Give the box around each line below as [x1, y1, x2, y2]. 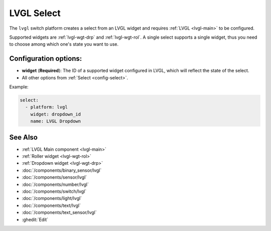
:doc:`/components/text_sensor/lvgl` [22, 209, 97, 215]
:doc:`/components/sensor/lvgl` [22, 174, 87, 180]
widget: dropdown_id [30, 111, 81, 117]
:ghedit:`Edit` [22, 216, 49, 222]
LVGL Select [9, 8, 61, 19]
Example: [9, 84, 29, 90]
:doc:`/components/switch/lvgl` [22, 188, 87, 194]
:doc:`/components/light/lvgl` [22, 195, 82, 201]
